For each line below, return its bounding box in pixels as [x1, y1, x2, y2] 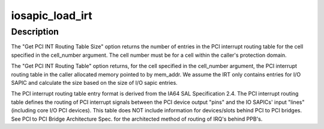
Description [11, 26, 59, 37]
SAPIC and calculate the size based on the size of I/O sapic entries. [11, 79, 178, 86]
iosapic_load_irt [11, 9, 92, 22]
